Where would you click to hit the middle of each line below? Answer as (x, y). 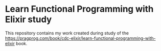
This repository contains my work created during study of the (67, 33)
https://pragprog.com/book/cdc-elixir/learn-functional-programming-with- (80, 38)
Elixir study (29, 19)
